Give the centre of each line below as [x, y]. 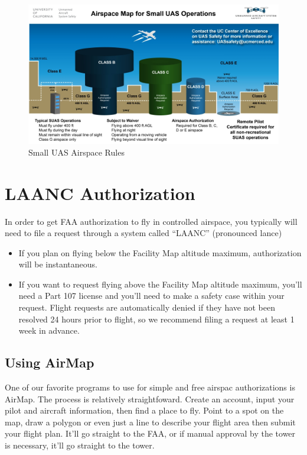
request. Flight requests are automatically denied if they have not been [147, 307]
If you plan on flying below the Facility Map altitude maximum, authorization [160, 252]
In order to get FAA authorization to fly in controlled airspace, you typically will [151, 221]
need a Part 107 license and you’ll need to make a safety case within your [151, 296]
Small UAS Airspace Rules [76, 152]
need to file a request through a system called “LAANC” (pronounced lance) [143, 233]
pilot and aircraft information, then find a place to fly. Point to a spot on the [144, 410]
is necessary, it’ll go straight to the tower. [80, 445]
